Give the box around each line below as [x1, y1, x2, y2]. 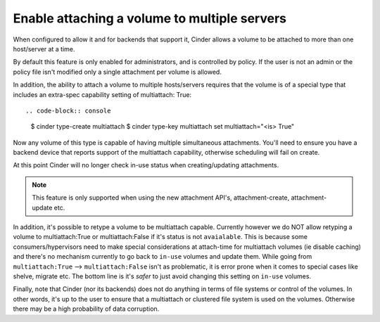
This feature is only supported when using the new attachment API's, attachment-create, [32, 193, 290, 202]
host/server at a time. [13, 44, 75, 53]
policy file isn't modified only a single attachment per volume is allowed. [13, 67, 222, 76]
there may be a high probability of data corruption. [13, 304, 160, 313]
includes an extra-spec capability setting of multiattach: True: [13, 90, 192, 98]
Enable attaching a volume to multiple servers [13, 11, 286, 26]
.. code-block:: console [25, 106, 111, 115]
